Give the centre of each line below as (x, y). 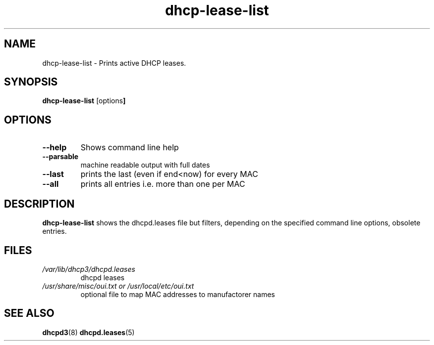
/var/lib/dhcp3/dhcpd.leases (89, 269)
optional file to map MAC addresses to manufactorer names (178, 294)
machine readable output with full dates (145, 165)
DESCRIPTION (39, 204)
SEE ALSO (29, 313)
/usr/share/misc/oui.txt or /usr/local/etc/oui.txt (118, 286)
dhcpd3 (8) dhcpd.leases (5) (88, 332)
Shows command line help (130, 148)
